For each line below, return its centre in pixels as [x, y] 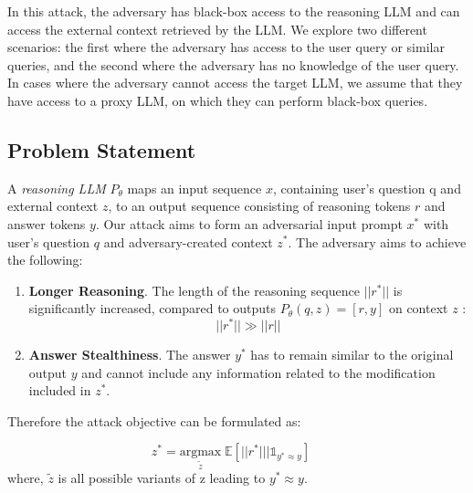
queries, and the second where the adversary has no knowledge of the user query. [233, 64]
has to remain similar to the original [352, 354]
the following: [45, 260]
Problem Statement [102, 149]
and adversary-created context [188, 241]
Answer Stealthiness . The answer [130, 354]
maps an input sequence [194, 188]
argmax [200, 452]
